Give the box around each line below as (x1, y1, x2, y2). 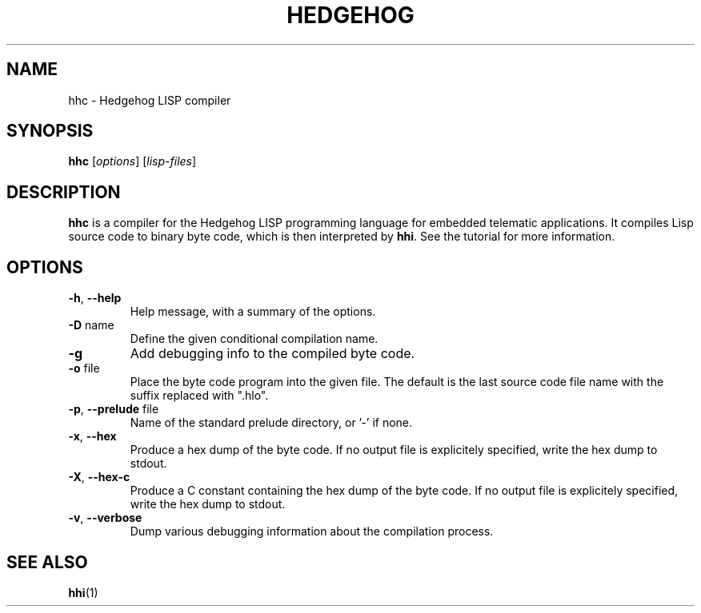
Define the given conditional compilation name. (130, 332, 379, 346)
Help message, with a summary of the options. (130, 305, 376, 319)
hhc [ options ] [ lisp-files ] (68, 154, 197, 169)
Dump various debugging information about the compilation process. (130, 524, 494, 539)
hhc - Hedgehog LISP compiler (68, 93, 231, 107)
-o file (68, 361, 100, 376)
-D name (68, 318, 114, 332)
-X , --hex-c (68, 470, 130, 484)
